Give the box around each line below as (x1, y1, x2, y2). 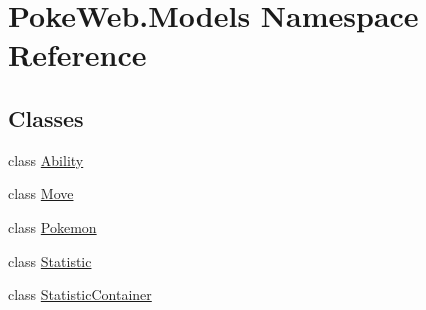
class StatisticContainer (8, 284, 152, 305)
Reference (8, 34, 147, 75)
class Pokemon (8, 216, 97, 237)
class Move (8, 183, 74, 204)
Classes (8, 102, 84, 133)
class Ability (8, 149, 84, 170)
